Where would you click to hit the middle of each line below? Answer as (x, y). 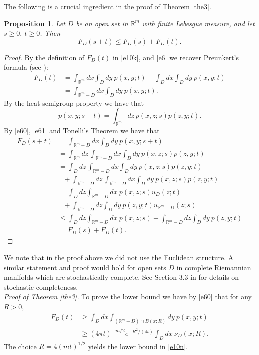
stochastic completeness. (41, 286)
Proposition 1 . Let (35, 23)
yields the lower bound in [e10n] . (138, 346)
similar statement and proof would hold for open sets (85, 267)
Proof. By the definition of (44, 57)
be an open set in (102, 23)
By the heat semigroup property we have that (74, 102)
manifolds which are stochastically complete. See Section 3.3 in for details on (122, 277)
